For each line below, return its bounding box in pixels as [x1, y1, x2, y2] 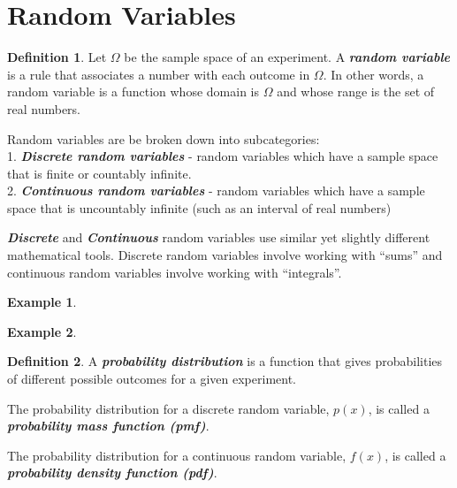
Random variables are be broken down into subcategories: [7, 129, 320, 148]
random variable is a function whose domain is [7, 82, 259, 101]
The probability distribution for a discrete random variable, [7, 399, 330, 417]
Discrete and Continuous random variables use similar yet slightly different [7, 228, 430, 247]
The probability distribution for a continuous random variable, [7, 446, 347, 464]
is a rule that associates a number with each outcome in [7, 65, 310, 83]
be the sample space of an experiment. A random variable [124, 48, 451, 66]
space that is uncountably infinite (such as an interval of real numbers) [7, 198, 392, 217]
